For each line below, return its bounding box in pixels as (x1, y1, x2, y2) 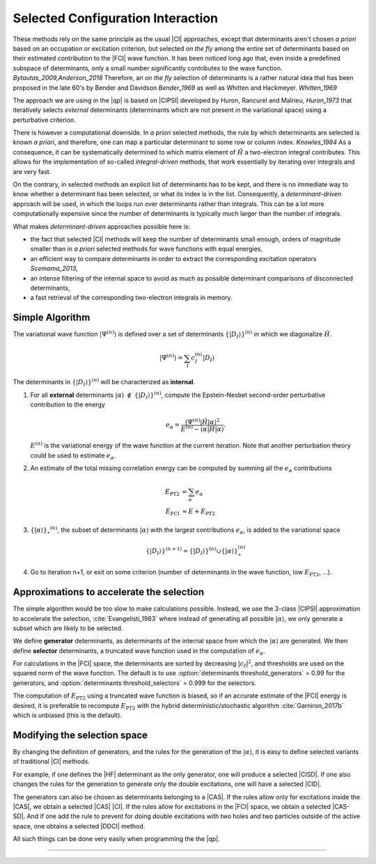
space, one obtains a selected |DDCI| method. (13, 822, 146, 830)
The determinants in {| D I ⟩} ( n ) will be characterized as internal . (13, 377, 195, 388)
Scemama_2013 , (30, 265, 78, 273)
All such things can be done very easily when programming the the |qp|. (13, 835, 221, 843)
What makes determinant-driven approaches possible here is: (13, 222, 191, 230)
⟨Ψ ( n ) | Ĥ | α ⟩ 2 (185, 417, 220, 426)
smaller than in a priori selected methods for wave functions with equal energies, (30, 244, 263, 253)
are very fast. (13, 167, 52, 175)
